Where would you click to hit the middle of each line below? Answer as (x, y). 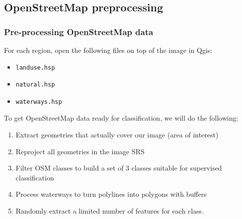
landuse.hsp (35, 67)
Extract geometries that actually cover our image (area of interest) (117, 134)
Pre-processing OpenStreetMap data (79, 31)
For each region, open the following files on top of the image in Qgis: (108, 50)
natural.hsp (35, 85)
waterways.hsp (39, 102)
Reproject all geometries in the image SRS (80, 151)
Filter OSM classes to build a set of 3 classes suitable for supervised (119, 168)
